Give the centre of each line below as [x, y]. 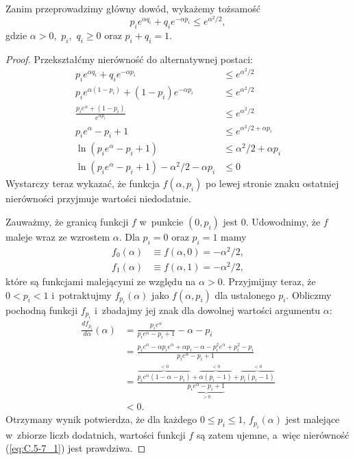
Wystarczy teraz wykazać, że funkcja [83, 183]
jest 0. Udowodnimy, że [272, 221]
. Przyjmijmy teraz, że [269, 281]
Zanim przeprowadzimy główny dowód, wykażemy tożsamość [133, 8]
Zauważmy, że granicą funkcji [67, 221]
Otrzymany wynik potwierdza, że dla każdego [101, 419]
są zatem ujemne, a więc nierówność [273, 434]
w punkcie [161, 221]
